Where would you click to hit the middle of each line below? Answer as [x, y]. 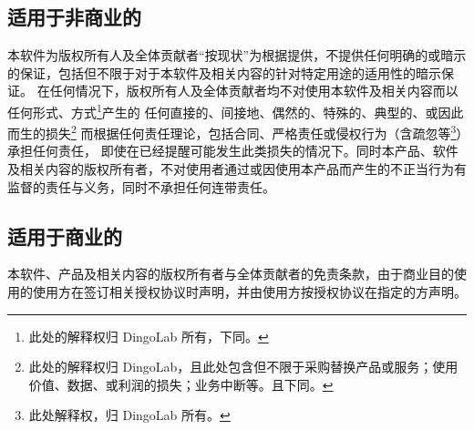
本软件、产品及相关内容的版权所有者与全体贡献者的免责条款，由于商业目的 [231, 274]
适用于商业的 [65, 235]
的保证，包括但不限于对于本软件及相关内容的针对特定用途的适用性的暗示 [224, 72]
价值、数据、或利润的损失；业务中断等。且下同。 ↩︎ [181, 384]
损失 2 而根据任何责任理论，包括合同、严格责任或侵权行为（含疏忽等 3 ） [254, 132]
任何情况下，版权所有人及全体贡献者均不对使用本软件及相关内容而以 [254, 91]
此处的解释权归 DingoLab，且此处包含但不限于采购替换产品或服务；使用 [243, 367]
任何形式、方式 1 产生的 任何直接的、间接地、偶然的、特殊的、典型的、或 [223, 110]
